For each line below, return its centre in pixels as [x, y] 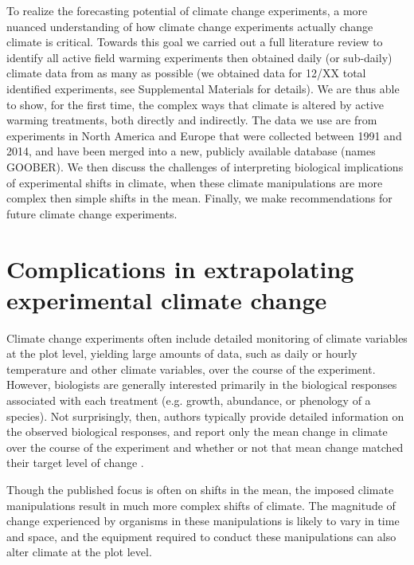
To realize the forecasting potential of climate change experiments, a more [187, 10]
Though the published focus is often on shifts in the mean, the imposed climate [200, 489]
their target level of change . [75, 463]
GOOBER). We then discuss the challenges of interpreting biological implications [205, 166]
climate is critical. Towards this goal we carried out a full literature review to [195, 42]
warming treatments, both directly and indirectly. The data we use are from [192, 120]
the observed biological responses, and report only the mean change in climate [197, 432]
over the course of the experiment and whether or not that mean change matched [205, 447]
